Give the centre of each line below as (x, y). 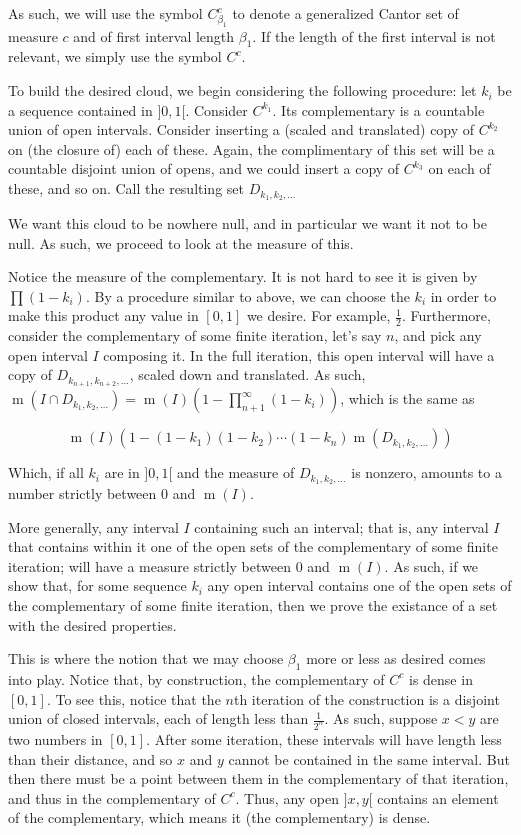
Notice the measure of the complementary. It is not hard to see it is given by (243, 276)
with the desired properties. (92, 624)
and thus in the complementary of (112, 797)
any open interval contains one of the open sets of (359, 585)
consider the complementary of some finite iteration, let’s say (195, 335)
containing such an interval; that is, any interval (341, 526)
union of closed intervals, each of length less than (158, 718)
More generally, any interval (93, 526)
